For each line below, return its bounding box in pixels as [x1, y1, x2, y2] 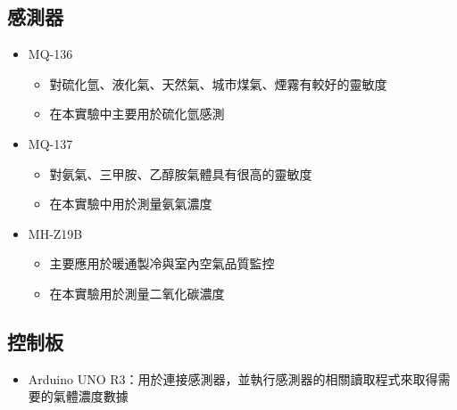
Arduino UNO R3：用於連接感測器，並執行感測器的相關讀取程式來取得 [28, 369, 438, 388]
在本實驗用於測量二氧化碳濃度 [49, 283, 225, 302]
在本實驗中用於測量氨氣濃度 [49, 194, 212, 213]
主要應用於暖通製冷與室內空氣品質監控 [49, 254, 275, 273]
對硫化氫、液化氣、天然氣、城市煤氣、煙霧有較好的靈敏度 [49, 74, 387, 93]
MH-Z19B [28, 224, 83, 242]
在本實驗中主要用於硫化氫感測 [49, 104, 225, 123]
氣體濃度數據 [53, 387, 129, 406]
